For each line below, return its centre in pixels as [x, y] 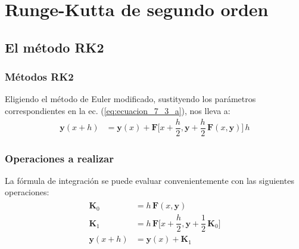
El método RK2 [54, 47]
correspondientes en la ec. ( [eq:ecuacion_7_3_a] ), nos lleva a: [118, 110]
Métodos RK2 [39, 77]
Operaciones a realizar [60, 158]
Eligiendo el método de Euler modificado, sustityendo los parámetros [130, 99]
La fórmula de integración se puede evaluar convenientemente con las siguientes [149, 180]
